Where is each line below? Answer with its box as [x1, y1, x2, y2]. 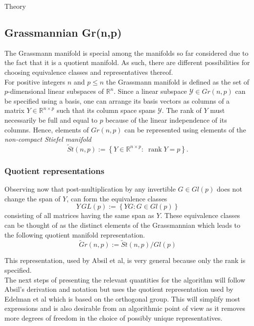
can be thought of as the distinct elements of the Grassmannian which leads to [4, 219, 241, 230]
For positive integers [4, 76, 66, 87]
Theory [4, 1, 26, 11]
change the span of [4, 193, 61, 203]
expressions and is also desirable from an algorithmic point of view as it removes [4, 303, 245, 313]
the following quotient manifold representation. [4, 229, 145, 239]
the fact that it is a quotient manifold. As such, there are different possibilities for [4, 57, 250, 67]
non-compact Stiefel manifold [4, 134, 92, 144]
